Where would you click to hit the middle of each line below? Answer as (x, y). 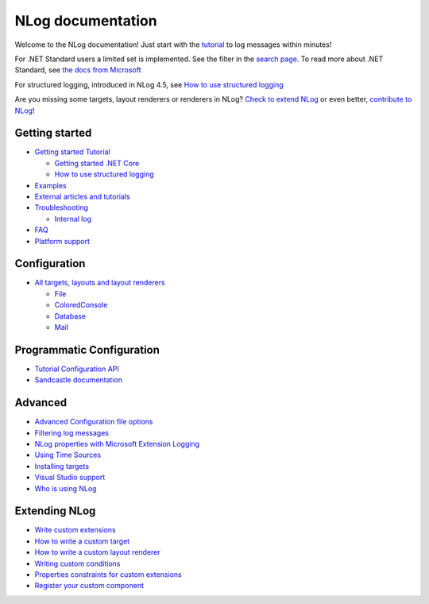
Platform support (62, 241)
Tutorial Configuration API (77, 369)
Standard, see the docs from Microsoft (78, 70)
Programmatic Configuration (87, 350)
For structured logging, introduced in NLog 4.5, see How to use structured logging (149, 84)
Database (70, 316)
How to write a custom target (82, 541)
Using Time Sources (68, 455)
